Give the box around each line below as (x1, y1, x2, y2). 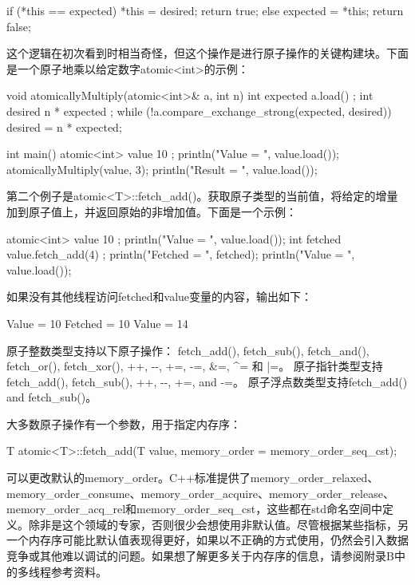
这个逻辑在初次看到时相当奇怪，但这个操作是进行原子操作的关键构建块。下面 (6, 45, 409, 61)
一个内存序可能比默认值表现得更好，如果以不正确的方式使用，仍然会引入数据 (6, 532, 409, 548)
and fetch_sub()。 (6, 389, 97, 405)
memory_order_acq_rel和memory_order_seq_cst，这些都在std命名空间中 (6, 500, 383, 517)
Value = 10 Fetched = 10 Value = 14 (6, 314, 188, 331)
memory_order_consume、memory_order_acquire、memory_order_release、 (6, 484, 394, 501)
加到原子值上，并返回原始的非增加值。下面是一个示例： (6, 203, 297, 219)
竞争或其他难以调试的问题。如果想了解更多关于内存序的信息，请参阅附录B (6, 547, 394, 564)
